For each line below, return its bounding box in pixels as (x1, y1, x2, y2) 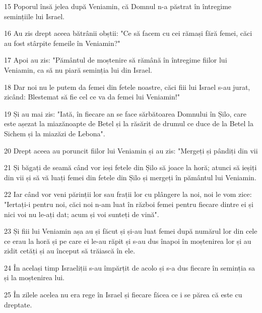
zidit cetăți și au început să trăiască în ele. (4, 245, 136, 256)
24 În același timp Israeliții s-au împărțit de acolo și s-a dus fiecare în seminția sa (4, 262, 255, 273)
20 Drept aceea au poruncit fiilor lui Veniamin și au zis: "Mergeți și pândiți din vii (4, 145, 258, 155)
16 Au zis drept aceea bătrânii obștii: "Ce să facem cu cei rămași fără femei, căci (4, 28, 252, 38)
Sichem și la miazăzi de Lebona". (4, 128, 105, 138)
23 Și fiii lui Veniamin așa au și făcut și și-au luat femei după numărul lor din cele (4, 226, 257, 236)
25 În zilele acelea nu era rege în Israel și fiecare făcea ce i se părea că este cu (4, 289, 242, 300)
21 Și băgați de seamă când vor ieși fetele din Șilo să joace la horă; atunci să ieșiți (4, 162, 257, 173)
